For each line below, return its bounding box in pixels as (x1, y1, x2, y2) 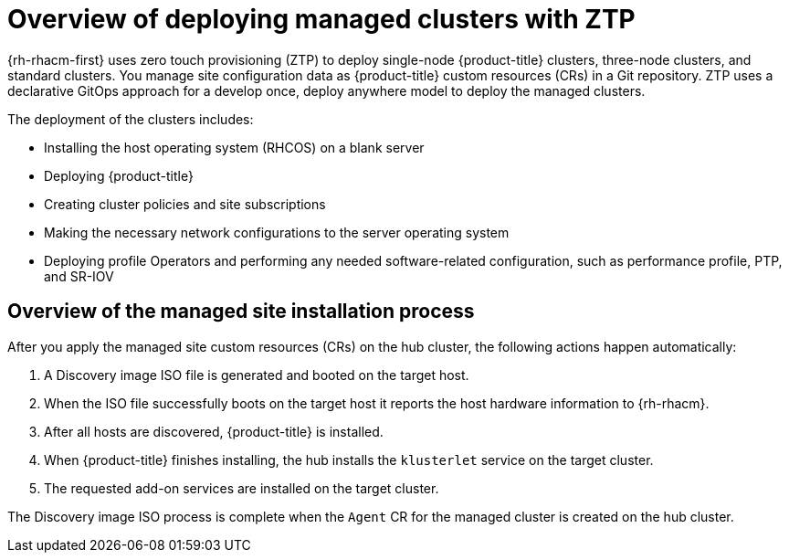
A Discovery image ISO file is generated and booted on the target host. (44, 366, 469, 383)
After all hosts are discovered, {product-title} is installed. (44, 423, 384, 439)
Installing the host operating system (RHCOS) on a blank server (44, 139, 425, 155)
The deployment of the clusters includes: (7, 111, 254, 127)
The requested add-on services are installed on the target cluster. (44, 480, 439, 496)
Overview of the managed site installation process (7, 300, 475, 323)
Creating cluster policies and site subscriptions (44, 195, 326, 212)
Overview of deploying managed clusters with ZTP (7, 4, 636, 35)
